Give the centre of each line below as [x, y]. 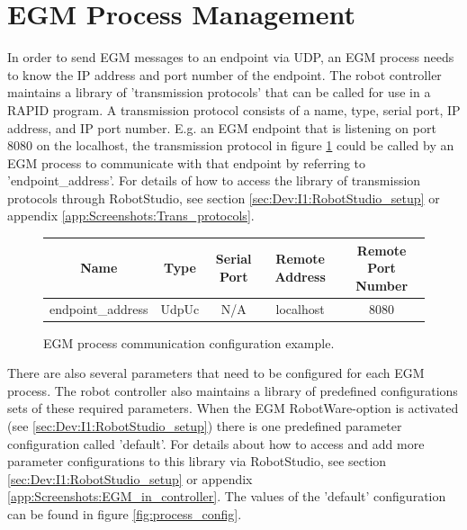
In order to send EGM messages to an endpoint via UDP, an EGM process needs [231, 57]
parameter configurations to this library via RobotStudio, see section [197, 461]
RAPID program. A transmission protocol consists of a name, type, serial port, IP [234, 109]
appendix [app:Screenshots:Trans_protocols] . [131, 216]
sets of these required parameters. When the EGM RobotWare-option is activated [233, 408]
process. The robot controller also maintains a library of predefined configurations [233, 390]
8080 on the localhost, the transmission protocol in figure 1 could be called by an [231, 145]
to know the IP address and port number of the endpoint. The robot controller [225, 74]
